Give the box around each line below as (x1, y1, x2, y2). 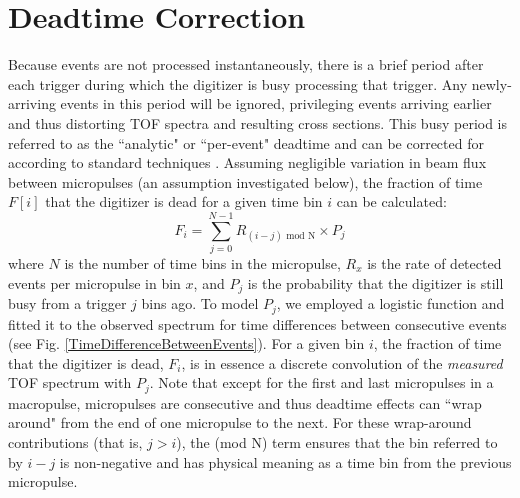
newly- (471, 73, 512, 94)
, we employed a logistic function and (276, 293, 505, 314)
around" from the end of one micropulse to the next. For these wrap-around (8, 412, 472, 433)
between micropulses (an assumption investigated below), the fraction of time (8, 171, 483, 192)
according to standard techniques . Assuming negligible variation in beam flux (8, 152, 487, 173)
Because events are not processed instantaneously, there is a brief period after (8, 54, 484, 75)
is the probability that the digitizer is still (247, 272, 504, 293)
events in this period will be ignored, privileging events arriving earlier (60, 93, 492, 114)
